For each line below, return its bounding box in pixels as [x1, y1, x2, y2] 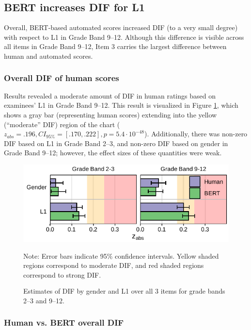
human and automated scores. [4, 50, 93, 61]
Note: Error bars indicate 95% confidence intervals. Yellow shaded [23, 250, 219, 261]
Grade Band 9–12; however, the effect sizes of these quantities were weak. [4, 148, 222, 158]
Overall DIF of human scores [4, 71, 119, 83]
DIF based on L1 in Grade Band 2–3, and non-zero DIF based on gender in [4, 138, 228, 148]
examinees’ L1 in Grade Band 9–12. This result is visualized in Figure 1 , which [4, 100, 238, 110]
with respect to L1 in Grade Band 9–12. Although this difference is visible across [4, 32, 244, 42]
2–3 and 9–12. [23, 296, 64, 306]
